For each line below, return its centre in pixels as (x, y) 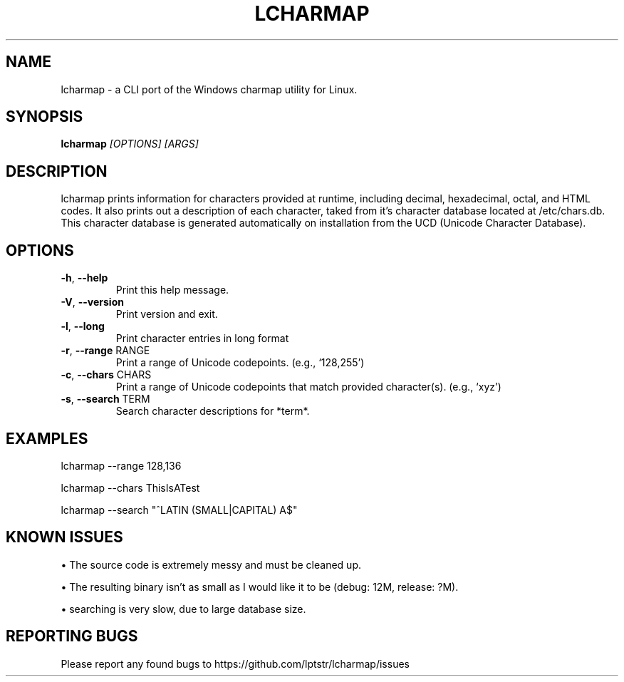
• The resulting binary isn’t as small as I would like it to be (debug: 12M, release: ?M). (260, 587)
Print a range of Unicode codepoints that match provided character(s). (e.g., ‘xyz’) (308, 387)
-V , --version (92, 302)
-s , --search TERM (105, 399)
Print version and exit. (167, 314)
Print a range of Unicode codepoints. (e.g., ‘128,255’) (240, 363)
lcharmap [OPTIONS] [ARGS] (130, 144)
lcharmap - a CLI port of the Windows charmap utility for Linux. (209, 89)
